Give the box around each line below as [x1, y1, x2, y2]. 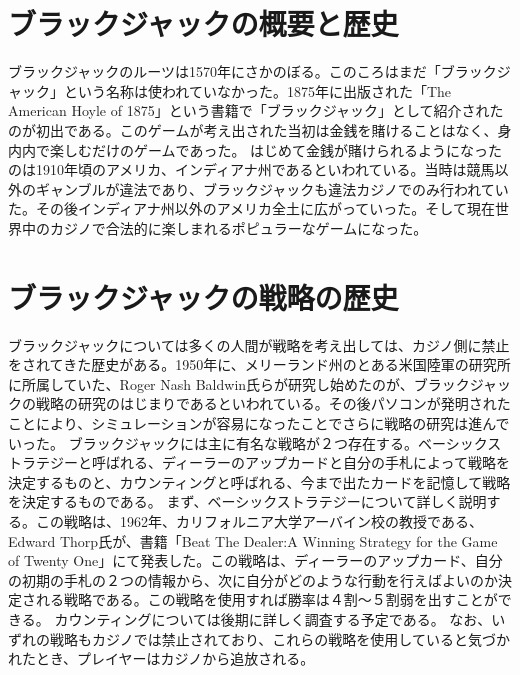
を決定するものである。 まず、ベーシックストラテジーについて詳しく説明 [8, 491, 487, 512]
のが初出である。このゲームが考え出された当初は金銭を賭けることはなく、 [8, 119, 498, 140]
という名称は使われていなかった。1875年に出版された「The [63, 80, 451, 101]
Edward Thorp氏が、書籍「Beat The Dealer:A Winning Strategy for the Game [8, 530, 498, 551]
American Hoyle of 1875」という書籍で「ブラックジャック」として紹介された [8, 100, 504, 121]
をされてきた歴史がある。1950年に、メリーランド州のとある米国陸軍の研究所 [8, 354, 511, 375]
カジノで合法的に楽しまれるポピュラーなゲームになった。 [49, 217, 428, 238]
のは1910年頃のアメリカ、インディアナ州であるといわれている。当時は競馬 [8, 159, 495, 180]
